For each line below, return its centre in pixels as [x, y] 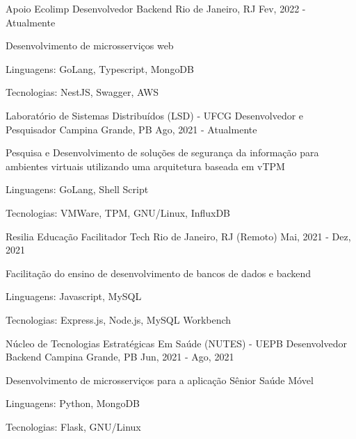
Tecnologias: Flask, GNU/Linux [73, 426]
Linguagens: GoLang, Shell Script [77, 189]
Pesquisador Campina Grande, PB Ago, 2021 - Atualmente [131, 129]
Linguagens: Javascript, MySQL [74, 296]
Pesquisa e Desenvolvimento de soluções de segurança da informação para [162, 152]
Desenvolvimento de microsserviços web [90, 45]
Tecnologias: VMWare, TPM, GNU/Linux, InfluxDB [118, 212]
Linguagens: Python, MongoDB [73, 403]
